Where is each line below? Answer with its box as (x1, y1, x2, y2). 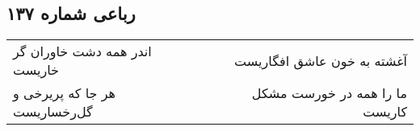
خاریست (13, 60, 59, 80)
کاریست (363, 102, 407, 121)
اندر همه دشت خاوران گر (13, 42, 152, 61)
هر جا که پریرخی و (13, 84, 116, 103)
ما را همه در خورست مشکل (251, 84, 407, 103)
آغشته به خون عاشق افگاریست (234, 51, 407, 70)
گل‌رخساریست (13, 102, 93, 121)
